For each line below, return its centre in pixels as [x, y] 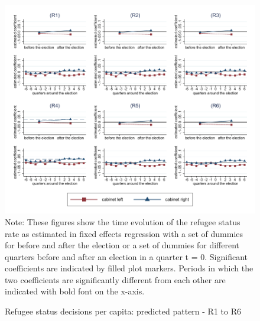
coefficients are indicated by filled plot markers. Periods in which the [129, 268]
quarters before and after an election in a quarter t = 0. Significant [126, 256]
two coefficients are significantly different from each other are [115, 279]
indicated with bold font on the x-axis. [75, 291]
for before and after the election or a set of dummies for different [122, 245]
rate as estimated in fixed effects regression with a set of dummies [124, 233]
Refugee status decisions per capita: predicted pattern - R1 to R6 [123, 311]
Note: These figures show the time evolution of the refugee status [123, 221]
